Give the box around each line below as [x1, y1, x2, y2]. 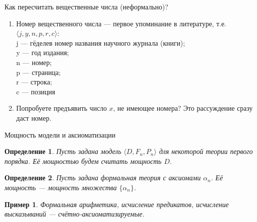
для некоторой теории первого [159, 146, 253, 156]
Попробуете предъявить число [16, 103, 107, 113]
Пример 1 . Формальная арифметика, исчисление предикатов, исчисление [4, 199, 229, 209]
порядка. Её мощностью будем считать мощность [4, 155, 162, 166]
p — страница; [16, 67, 61, 77]
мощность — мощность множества [4, 182, 117, 192]
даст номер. [16, 112, 52, 123]
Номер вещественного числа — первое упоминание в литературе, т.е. [16, 18, 227, 28]
